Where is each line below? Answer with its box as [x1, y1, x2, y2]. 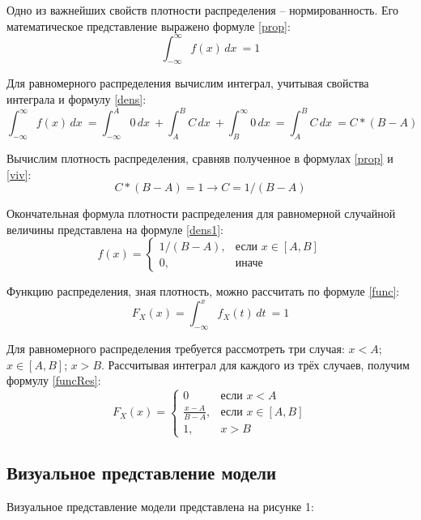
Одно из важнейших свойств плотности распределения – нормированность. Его [6, 2, 398, 18]
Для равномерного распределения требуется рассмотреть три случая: [6, 340, 345, 357]
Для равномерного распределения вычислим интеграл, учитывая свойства [6, 75, 369, 92]
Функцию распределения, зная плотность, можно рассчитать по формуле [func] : [6, 283, 400, 300]
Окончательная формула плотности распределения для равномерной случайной [6, 205, 396, 222]
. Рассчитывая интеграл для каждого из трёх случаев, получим [101, 356, 410, 373]
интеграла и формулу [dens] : [6, 91, 147, 108]
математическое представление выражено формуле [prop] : [6, 17, 291, 34]
